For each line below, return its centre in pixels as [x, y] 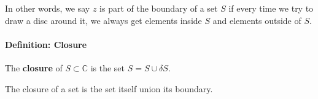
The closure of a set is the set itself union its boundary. [109, 88]
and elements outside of [257, 20]
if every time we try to [271, 8]
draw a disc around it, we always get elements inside [103, 20]
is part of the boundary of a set [159, 8]
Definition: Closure [46, 44]
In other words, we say [48, 8]
